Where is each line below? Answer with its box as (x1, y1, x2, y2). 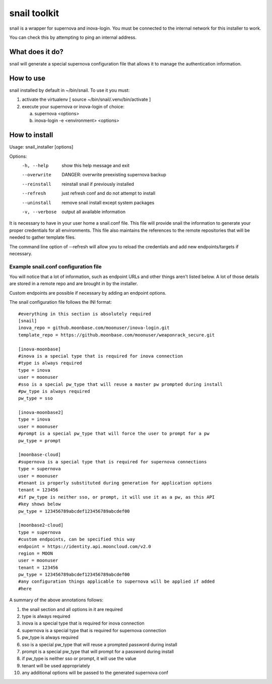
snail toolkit (9, 8, 59, 19)
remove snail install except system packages (61, 199, 155, 206)
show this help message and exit (61, 163, 129, 168)
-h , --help (22, 163, 49, 168)
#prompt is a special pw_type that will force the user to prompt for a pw (18, 431, 210, 437)
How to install (9, 131, 53, 140)
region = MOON (18, 551, 53, 556)
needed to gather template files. (9, 234, 76, 240)
